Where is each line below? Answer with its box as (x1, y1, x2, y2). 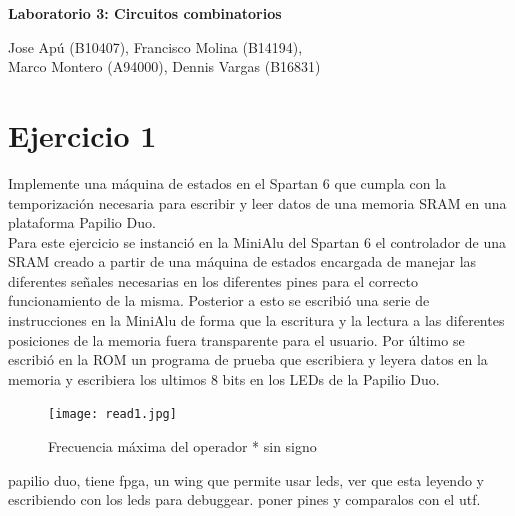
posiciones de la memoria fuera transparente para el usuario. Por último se (8, 329, 465, 350)
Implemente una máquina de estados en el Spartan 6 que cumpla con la (8, 172, 447, 193)
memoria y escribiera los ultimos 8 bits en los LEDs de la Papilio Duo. (8, 368, 440, 389)
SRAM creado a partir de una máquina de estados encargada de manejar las (8, 251, 477, 272)
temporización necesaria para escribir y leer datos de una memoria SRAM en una (8, 192, 507, 213)
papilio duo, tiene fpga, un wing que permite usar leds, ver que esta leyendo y (8, 469, 484, 490)
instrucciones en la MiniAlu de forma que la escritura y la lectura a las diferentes (8, 310, 505, 331)
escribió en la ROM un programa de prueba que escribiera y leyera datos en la (8, 349, 488, 370)
